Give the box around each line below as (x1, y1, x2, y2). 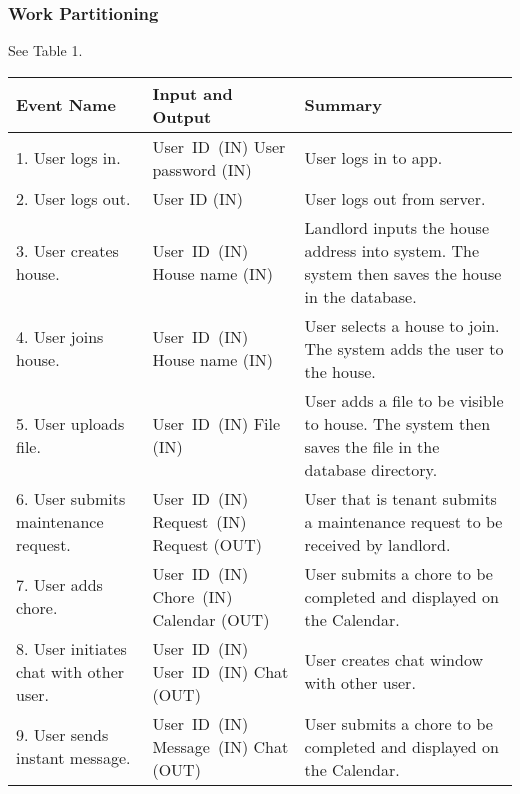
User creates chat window (304, 648, 483, 672)
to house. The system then (304, 411, 491, 435)
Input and (152, 81, 233, 105)
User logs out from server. (304, 186, 486, 210)
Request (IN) (152, 509, 247, 533)
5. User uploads (16, 411, 125, 435)
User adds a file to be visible (304, 388, 504, 412)
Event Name (16, 93, 116, 117)
